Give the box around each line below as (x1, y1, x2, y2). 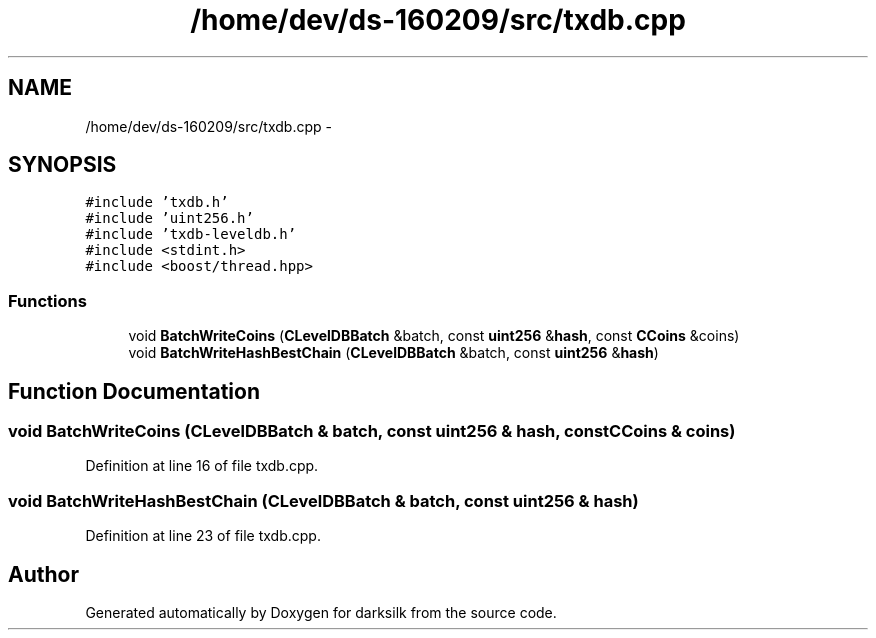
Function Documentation (8, 378, 260, 404)
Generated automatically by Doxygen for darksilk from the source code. (85, 604, 557, 621)
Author (8, 561, 79, 587)
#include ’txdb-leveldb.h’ (85, 226, 297, 243)
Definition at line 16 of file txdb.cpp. (85, 457, 319, 475)
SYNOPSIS (8, 152, 117, 178)
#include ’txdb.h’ (85, 194, 229, 211)
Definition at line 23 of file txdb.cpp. (85, 527, 321, 545)
